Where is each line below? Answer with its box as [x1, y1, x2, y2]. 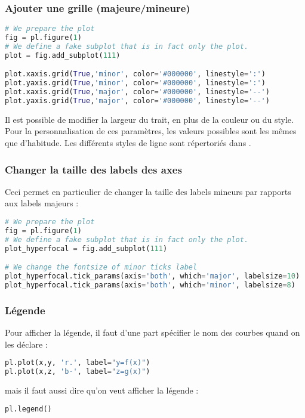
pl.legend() [5, 404, 52, 413]
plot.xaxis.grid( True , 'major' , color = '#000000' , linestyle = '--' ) [5, 88, 270, 97]
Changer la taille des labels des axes [5, 162, 182, 177]
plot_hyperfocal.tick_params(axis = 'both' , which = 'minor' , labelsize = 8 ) [5, 280, 295, 289]
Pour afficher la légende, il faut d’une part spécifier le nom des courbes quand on [5, 326, 300, 339]
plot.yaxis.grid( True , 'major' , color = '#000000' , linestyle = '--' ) [5, 97, 270, 105]
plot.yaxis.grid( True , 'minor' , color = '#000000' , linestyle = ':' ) [5, 79, 266, 88]
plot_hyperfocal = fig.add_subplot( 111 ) [5, 244, 168, 253]
